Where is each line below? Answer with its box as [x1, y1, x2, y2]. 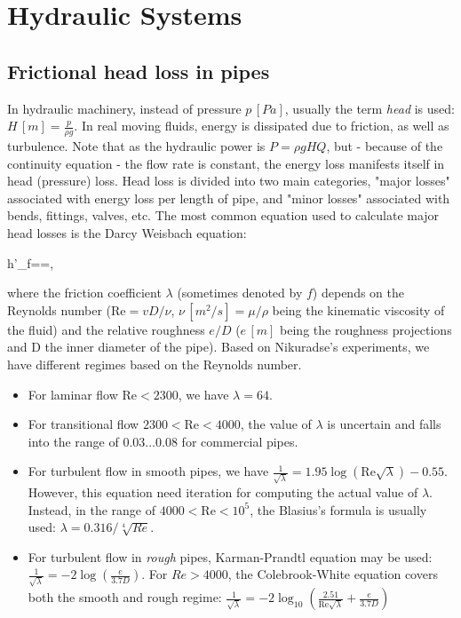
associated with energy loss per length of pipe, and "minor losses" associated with [7, 188, 450, 207]
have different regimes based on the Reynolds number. [7, 354, 302, 373]
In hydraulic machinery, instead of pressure [7, 99, 242, 117]
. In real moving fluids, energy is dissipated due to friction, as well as [74, 116, 449, 135]
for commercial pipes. [181, 432, 298, 450]
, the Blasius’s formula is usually [250, 500, 427, 519]
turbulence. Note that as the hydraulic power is [7, 137, 266, 154]
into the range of [28, 432, 119, 450]
